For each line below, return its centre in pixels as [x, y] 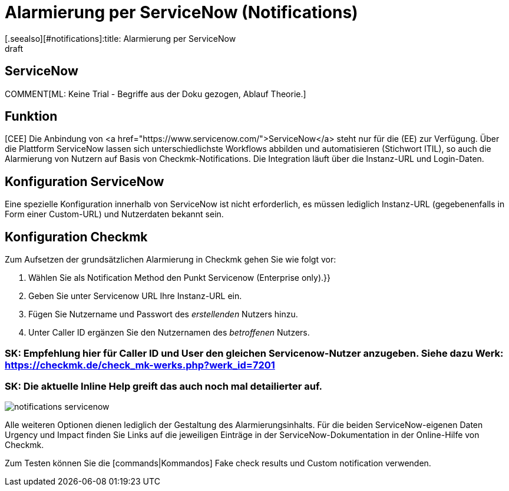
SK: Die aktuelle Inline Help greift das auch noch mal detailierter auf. [163, 386]
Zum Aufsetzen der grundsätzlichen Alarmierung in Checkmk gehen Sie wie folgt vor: [171, 260]
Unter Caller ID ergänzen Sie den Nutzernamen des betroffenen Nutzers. [169, 333]
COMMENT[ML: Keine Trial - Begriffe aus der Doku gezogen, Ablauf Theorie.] [156, 94]
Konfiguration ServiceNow [85, 181]
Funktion [31, 117]
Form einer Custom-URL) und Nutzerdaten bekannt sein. [114, 214]
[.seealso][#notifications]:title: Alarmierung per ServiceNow [120, 38]
